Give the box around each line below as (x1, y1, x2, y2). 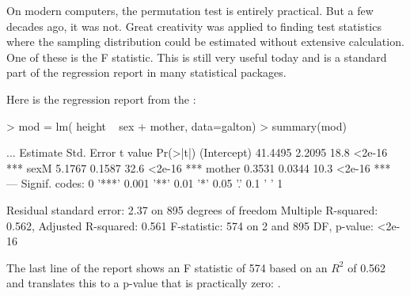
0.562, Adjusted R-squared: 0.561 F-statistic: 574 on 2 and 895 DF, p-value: (6, 217, 374, 233)
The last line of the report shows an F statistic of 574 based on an (6, 259, 328, 275)
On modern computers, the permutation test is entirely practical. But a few (6, 2, 374, 18)
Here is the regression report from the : (6, 90, 196, 107)
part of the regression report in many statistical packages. (6, 64, 287, 81)
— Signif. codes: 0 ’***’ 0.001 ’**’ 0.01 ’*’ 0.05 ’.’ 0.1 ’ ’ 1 (6, 175, 283, 192)
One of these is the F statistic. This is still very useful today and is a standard (6, 48, 387, 65)
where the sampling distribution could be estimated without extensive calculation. (6, 33, 404, 50)
